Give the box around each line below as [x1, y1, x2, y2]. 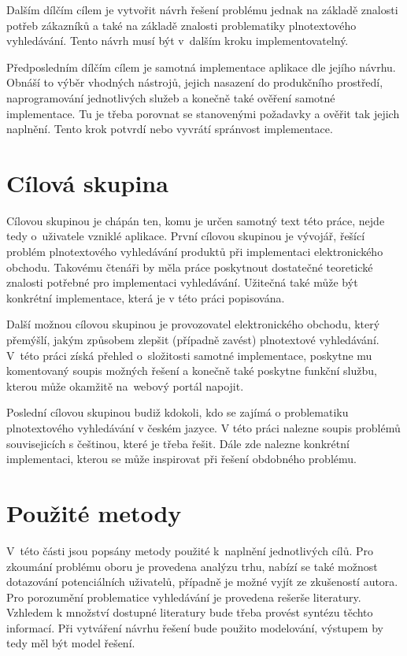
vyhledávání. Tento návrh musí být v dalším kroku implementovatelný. [6, 32, 349, 49]
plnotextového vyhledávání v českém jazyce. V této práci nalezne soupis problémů [6, 420, 401, 435]
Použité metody [6, 496, 182, 528]
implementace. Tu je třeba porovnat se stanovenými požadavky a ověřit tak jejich [6, 105, 400, 121]
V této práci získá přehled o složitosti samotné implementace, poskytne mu [6, 347, 372, 363]
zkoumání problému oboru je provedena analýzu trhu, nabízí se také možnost [6, 558, 378, 574]
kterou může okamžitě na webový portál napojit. [6, 377, 244, 394]
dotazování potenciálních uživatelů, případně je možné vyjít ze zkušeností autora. [6, 573, 398, 590]
